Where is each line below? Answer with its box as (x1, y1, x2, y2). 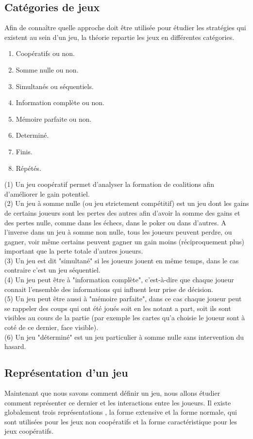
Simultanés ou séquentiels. (16, 81, 94, 91)
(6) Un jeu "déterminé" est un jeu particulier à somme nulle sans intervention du (4, 331, 244, 342)
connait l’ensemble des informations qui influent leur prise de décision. (4, 284, 213, 294)
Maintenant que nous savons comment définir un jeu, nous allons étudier (4, 388, 220, 398)
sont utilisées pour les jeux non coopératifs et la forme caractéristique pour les (4, 416, 237, 426)
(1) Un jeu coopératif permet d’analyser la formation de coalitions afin (4, 179, 215, 189)
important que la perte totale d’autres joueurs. (4, 246, 143, 256)
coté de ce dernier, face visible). (4, 322, 99, 332)
